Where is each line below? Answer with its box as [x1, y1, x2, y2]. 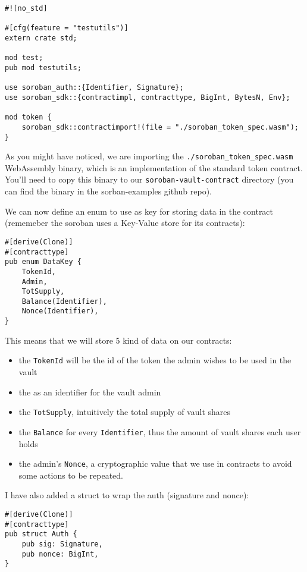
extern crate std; [5, 33, 77, 42]
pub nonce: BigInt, [21, 549, 99, 558]
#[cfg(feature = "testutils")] [5, 24, 129, 33]
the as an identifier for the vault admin [18, 385, 161, 398]
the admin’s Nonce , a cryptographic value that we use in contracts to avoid [18, 457, 292, 470]
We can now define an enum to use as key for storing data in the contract [5, 205, 274, 217]
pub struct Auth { [5, 530, 77, 539]
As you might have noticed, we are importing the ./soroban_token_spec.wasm [5, 150, 293, 162]
